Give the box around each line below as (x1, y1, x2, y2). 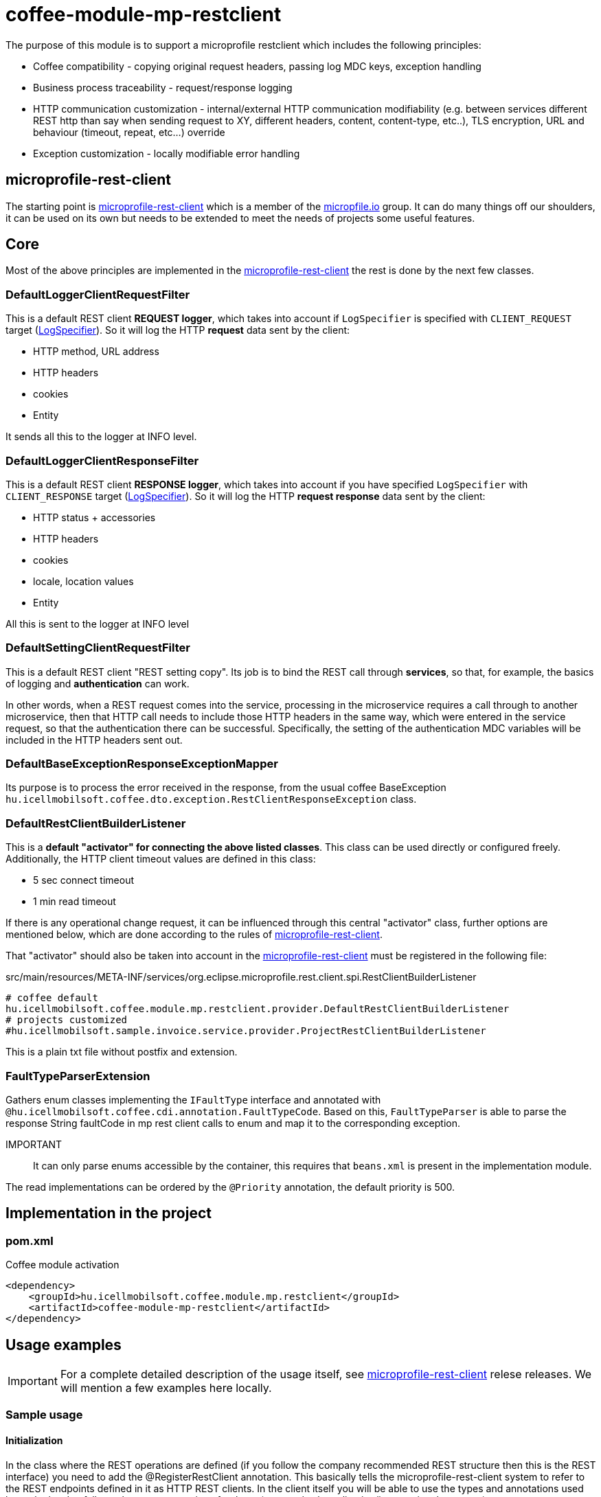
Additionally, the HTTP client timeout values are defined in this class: (5, 853, 316, 865)
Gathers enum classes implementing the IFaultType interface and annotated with (5, 1093, 381, 1106)
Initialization (5, 1434, 63, 1446)
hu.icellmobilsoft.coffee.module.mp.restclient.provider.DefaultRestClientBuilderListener (5, 1003, 510, 1015)
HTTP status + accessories (33, 511, 156, 523)
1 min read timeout (33, 895, 116, 908)
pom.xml (5, 1233, 54, 1248)
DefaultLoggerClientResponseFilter (5, 453, 199, 468)
